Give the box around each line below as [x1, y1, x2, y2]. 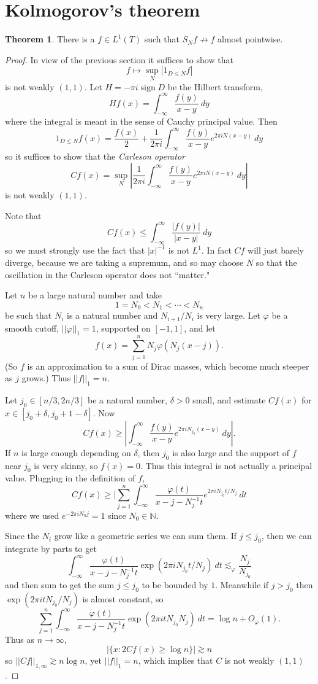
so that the [256, 255, 297, 268]
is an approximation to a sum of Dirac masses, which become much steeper [27, 359, 309, 372]
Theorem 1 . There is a [5, 33, 95, 45]
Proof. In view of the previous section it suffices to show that [5, 53, 233, 66]
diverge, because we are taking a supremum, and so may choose [5, 255, 244, 268]
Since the [5, 529, 39, 542]
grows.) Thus [21, 371, 71, 384]
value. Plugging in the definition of [5, 472, 135, 484]
